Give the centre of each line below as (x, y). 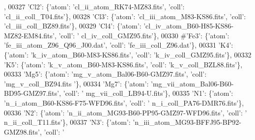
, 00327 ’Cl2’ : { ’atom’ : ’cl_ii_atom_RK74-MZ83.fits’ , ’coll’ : (94, 6)
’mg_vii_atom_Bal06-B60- (192, 83)
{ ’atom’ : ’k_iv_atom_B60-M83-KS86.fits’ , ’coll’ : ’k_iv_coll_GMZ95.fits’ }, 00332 (128, 54)
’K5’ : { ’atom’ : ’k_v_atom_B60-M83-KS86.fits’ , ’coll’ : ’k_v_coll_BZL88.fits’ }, (123, 64)
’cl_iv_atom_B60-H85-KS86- (189, 26)
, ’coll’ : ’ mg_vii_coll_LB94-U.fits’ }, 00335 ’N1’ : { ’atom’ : (146, 93)
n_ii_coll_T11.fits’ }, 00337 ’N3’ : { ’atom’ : (67, 122)
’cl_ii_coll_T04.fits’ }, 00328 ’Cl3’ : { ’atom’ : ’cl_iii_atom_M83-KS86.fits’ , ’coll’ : (125, 16)
